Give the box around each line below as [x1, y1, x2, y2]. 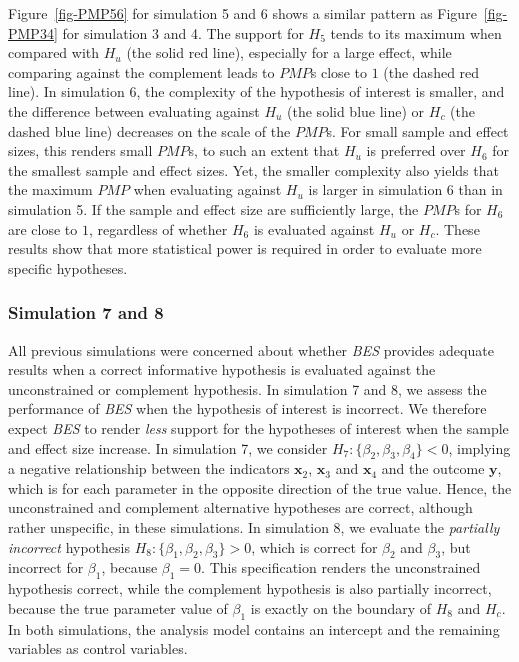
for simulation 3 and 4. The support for [62, 22, 304, 43]
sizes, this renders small [8, 140, 153, 161]
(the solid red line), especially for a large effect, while [126, 42, 452, 63]
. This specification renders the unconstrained [201, 557, 481, 578]
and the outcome [381, 458, 485, 479]
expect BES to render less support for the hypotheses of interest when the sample [8, 417, 509, 438]
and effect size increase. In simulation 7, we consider [8, 437, 328, 458]
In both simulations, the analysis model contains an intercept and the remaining [8, 618, 500, 639]
